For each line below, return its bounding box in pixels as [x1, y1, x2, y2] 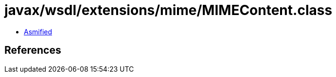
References [4, 44, 61, 57]
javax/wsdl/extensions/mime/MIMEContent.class [4, 2, 333, 18]
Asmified [24, 27, 53, 36]
